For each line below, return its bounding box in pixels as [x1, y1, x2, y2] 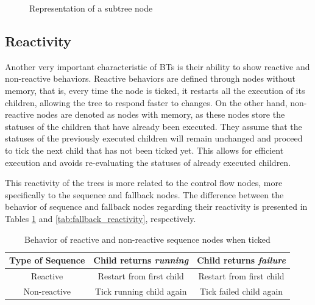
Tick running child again [94, 284, 187, 297]
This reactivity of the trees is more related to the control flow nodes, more [5, 176, 283, 189]
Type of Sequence [9, 254, 85, 267]
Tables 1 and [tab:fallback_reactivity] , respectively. [5, 212, 196, 224]
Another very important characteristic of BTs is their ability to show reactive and [5, 60, 310, 73]
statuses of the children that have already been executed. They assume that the [5, 120, 302, 132]
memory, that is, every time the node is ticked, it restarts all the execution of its [5, 84, 305, 96]
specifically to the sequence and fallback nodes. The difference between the [5, 188, 284, 201]
